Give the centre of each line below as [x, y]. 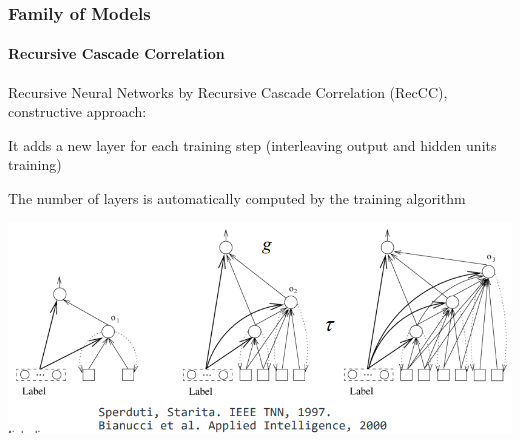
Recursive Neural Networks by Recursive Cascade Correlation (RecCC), [228, 91]
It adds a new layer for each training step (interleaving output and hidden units [252, 144]
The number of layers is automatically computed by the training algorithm [237, 198]
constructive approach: [77, 111]
